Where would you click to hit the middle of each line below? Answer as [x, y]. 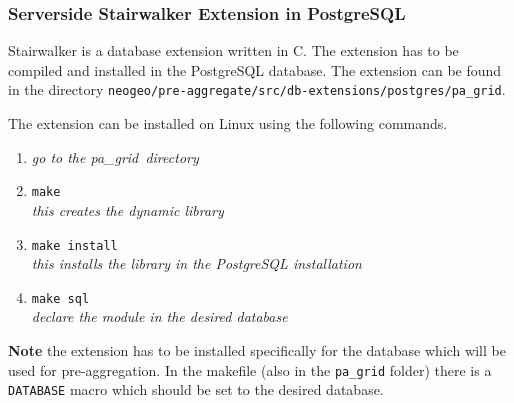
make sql [60, 298]
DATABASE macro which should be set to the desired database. [196, 389]
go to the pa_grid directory [115, 156]
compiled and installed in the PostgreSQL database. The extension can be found [255, 69]
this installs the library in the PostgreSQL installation [196, 263]
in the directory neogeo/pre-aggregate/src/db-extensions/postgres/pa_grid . [257, 89]
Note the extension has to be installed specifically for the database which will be [257, 350]
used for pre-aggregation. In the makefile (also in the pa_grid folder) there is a [250, 369]
